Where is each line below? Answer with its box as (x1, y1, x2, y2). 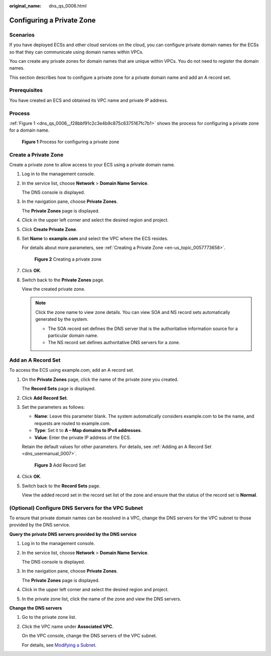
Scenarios (9, 31, 35, 38)
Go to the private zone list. (22, 614, 77, 620)
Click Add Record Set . (22, 395, 68, 401)
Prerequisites (9, 87, 43, 94)
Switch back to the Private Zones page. (22, 277, 105, 283)
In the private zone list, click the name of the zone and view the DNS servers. (22, 596, 182, 602)
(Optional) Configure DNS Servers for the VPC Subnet (9, 504, 143, 511)
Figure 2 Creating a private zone (34, 256, 102, 262)
